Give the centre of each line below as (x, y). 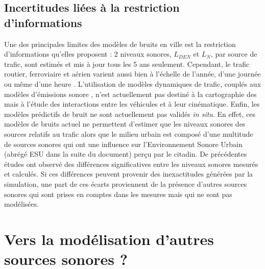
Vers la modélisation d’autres (109, 239)
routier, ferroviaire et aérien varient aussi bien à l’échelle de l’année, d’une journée (132, 74)
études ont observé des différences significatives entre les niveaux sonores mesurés (131, 164)
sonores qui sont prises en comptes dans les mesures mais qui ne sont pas (118, 194)
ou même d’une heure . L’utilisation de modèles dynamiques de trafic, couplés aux (133, 83)
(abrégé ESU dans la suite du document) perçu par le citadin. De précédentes (126, 154)
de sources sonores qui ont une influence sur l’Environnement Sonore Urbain (123, 144)
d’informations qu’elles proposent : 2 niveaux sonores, (88, 54)
